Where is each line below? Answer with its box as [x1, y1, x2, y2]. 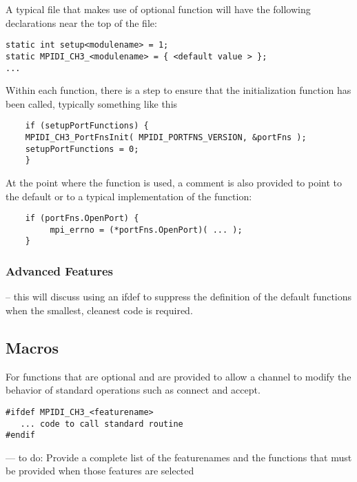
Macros [6, 336, 59, 358]
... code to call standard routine [20, 418, 183, 429]
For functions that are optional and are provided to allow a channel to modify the [6, 369, 351, 383]
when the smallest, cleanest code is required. [6, 302, 193, 317]
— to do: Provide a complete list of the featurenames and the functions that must [6, 450, 352, 464]
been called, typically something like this [6, 96, 178, 110]
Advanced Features [6, 262, 113, 280]
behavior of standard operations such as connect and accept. [6, 383, 261, 397]
